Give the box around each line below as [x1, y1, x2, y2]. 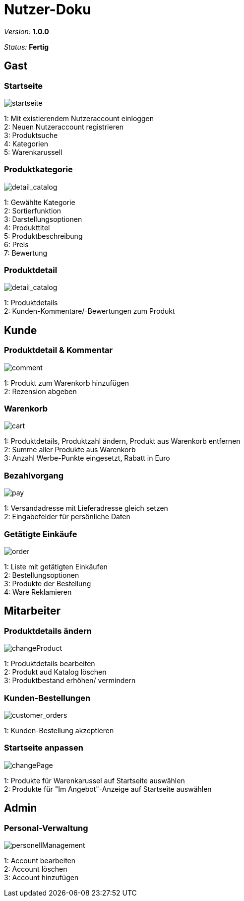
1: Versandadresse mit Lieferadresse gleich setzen [4, 504, 168, 513]
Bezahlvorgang [4, 470, 64, 481]
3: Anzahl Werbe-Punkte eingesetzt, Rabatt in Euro [4, 454, 170, 463]
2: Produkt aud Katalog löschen [4, 668, 107, 677]
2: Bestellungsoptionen [4, 570, 79, 579]
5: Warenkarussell [4, 147, 62, 156]
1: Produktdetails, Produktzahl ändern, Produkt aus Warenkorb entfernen [4, 437, 241, 446]
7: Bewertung [4, 248, 48, 257]
